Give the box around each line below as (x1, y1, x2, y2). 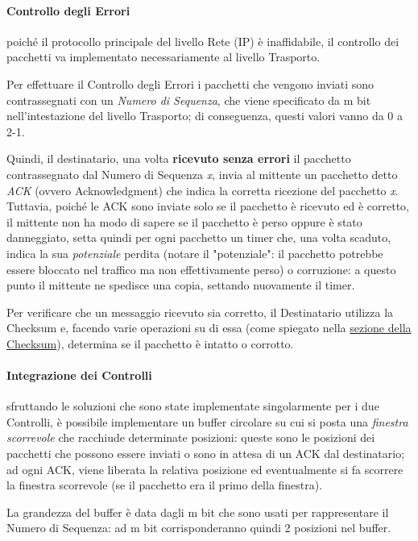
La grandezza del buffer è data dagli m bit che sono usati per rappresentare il (6, 503, 389, 520)
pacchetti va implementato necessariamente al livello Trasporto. (6, 48, 321, 65)
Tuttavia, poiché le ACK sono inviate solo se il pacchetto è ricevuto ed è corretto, (6, 198, 410, 214)
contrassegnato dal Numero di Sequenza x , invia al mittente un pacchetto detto (6, 165, 398, 182)
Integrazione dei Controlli (6, 367, 152, 384)
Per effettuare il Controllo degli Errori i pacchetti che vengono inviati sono (6, 75, 375, 92)
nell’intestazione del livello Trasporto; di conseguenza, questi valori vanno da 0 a (6, 107, 403, 124)
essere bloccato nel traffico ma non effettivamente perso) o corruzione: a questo (6, 260, 396, 277)
